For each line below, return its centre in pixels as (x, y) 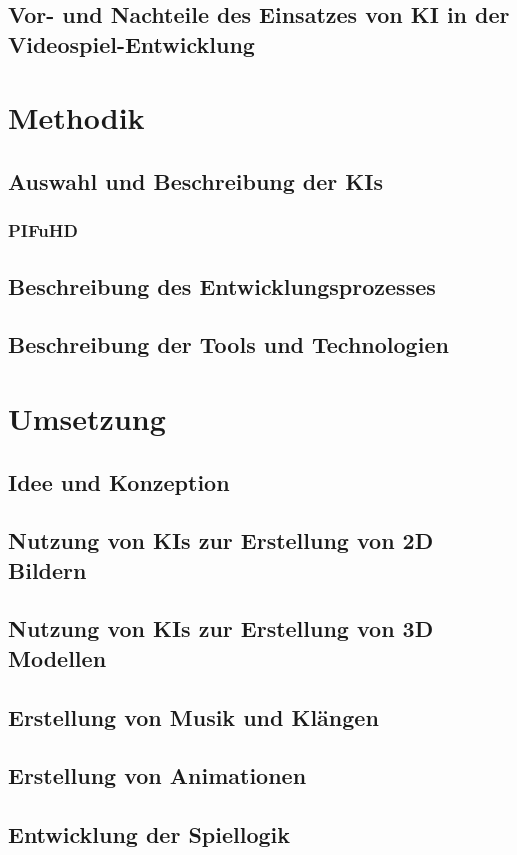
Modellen (57, 657)
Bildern (47, 569)
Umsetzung (87, 417)
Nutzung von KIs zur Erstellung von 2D (221, 540)
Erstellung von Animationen (157, 775)
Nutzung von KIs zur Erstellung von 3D (221, 628)
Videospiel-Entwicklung (131, 43)
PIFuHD (43, 230)
